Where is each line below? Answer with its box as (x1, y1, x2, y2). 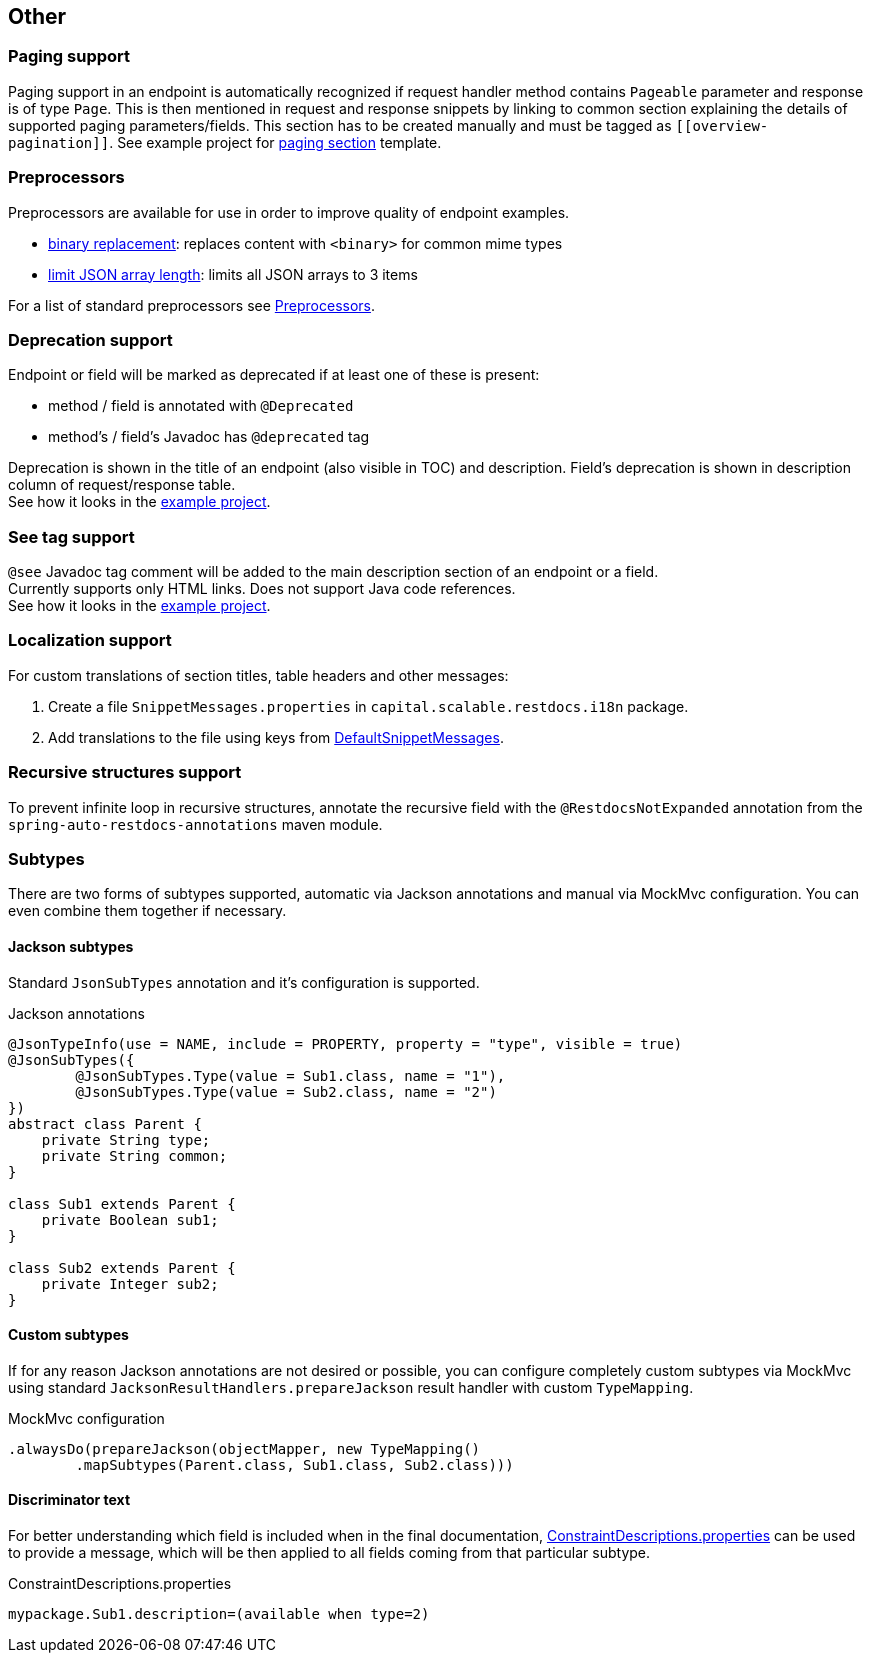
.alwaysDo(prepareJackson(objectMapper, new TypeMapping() (8, 1440, 481, 1457)
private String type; (41, 1131, 211, 1148)
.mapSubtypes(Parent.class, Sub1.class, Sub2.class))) (75, 1456, 514, 1473)
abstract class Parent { (8, 1115, 202, 1132)
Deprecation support (8, 329, 173, 350)
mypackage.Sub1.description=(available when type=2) (8, 1605, 430, 1622)
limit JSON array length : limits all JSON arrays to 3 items (48, 265, 418, 283)
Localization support (8, 630, 172, 651)
